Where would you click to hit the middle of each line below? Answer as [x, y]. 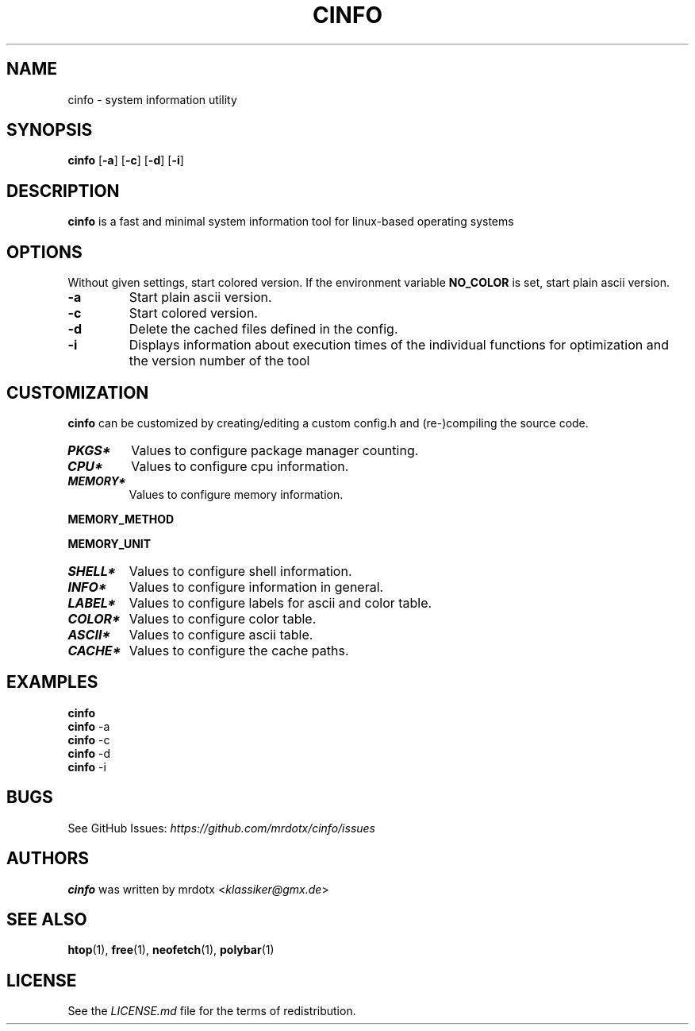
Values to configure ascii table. [221, 634]
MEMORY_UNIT [109, 543]
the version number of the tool [219, 361]
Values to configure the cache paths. [239, 650]
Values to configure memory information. [236, 494]
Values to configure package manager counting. [275, 450]
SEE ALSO [47, 919]
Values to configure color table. [223, 618]
